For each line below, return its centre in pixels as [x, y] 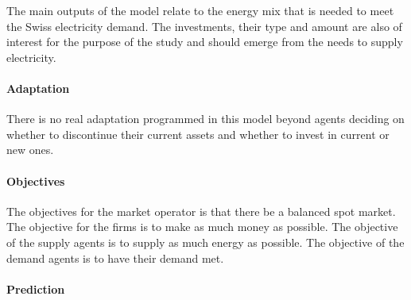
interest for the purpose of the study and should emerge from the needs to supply [205, 42]
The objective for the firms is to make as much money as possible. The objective [202, 227]
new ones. [30, 150]
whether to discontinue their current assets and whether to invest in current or [198, 134]
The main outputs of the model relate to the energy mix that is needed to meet [200, 10]
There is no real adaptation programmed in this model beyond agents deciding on [205, 119]
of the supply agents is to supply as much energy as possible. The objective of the [205, 242]
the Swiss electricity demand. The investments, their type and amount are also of [204, 26]
